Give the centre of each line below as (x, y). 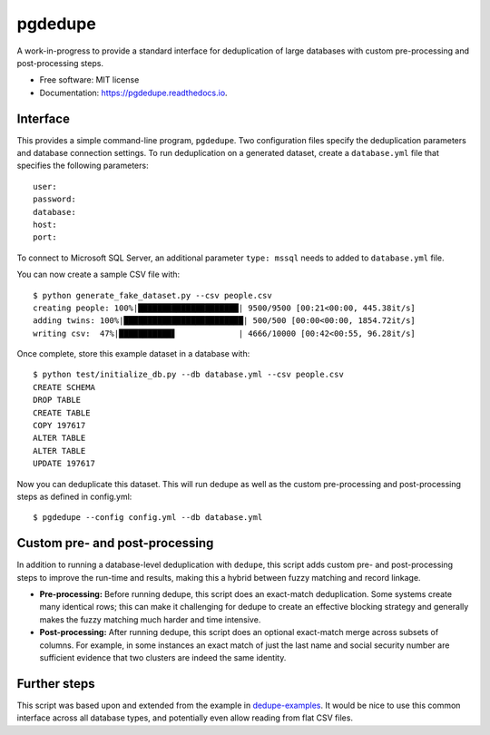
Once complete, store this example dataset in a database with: (133, 354)
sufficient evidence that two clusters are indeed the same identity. (163, 658)
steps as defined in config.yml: (74, 496)
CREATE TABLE (62, 412)
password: (54, 199)
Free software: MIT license (89, 80)
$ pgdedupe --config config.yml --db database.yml (148, 518)
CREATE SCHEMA (64, 387)
